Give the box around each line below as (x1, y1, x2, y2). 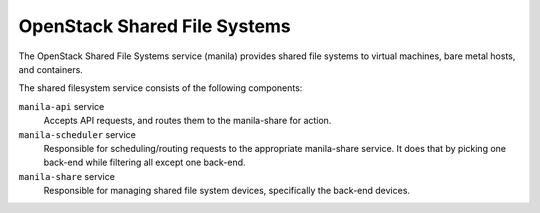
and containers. (18, 63, 84, 75)
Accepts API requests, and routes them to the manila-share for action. (43, 115, 332, 127)
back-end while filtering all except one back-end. (43, 156, 246, 169)
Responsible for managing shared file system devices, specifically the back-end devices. (43, 185, 410, 197)
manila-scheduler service (18, 128, 137, 140)
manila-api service (18, 100, 105, 112)
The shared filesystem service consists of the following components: (18, 82, 303, 94)
